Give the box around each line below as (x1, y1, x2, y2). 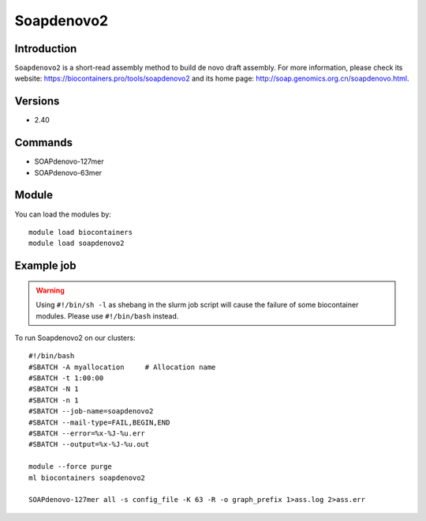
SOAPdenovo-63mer (34, 168, 103, 177)
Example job (14, 259, 77, 273)
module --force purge (28, 462, 112, 471)
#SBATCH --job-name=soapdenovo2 (28, 407, 154, 416)
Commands (14, 136, 73, 149)
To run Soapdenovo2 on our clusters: (14, 333, 136, 342)
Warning (35, 285, 65, 295)
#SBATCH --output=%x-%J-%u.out (28, 440, 150, 449)
